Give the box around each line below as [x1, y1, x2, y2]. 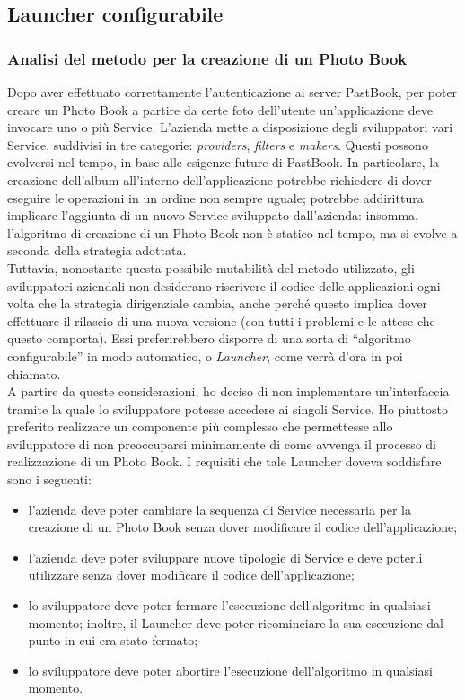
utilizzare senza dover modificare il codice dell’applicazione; [28, 565, 355, 584]
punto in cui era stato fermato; [28, 631, 198, 650]
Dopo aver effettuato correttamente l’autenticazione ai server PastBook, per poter [7, 83, 458, 101]
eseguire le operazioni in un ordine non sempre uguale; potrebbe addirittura [7, 188, 424, 207]
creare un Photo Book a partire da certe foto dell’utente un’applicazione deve [7, 100, 433, 119]
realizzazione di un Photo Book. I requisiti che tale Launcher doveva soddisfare [7, 452, 442, 471]
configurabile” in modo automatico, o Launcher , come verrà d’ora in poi [7, 346, 403, 365]
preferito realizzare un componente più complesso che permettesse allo [7, 417, 393, 436]
